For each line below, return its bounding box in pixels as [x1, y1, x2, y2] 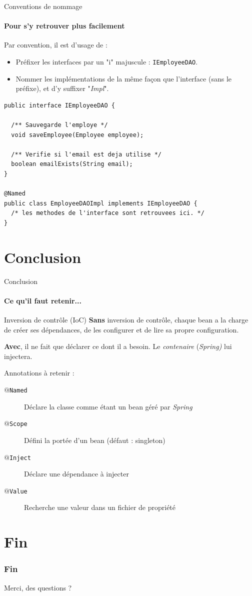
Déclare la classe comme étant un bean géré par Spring [24, 401, 192, 411]
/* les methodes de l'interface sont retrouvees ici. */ [11, 209, 204, 217]
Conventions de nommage [4, 1, 82, 11]
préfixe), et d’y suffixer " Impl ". [15, 83, 109, 93]
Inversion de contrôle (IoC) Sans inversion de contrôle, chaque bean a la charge [4, 314, 248, 325]
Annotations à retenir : [4, 367, 74, 378]
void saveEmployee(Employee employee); [11, 131, 144, 138]
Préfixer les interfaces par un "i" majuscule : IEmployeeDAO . [15, 56, 198, 66]
